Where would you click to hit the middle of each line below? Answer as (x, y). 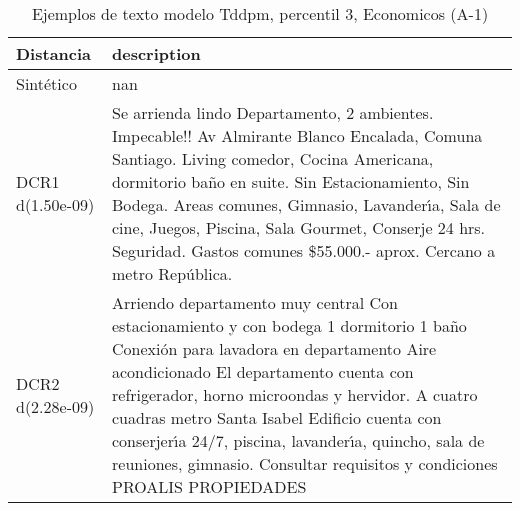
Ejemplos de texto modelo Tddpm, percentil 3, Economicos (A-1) (260, 13)
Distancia (54, 53)
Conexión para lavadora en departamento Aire (274, 348)
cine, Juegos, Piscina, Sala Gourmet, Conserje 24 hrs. (299, 227)
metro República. (172, 273)
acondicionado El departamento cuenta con (263, 371)
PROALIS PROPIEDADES (209, 486)
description (156, 53)
